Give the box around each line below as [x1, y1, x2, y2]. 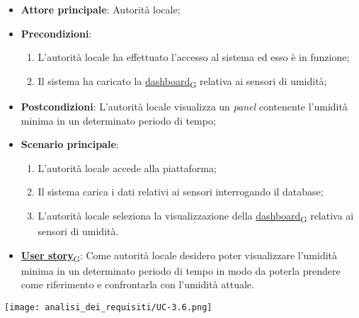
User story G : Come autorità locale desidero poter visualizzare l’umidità [21, 247, 338, 264]
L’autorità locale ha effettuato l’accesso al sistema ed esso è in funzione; [38, 50, 350, 64]
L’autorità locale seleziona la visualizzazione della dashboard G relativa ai [38, 208, 354, 225]
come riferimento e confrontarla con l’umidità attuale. [21, 277, 254, 292]
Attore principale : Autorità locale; [21, 2, 181, 16]
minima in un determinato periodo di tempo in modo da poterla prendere [21, 263, 341, 278]
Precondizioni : [21, 25, 92, 40]
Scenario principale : [21, 137, 119, 152]
